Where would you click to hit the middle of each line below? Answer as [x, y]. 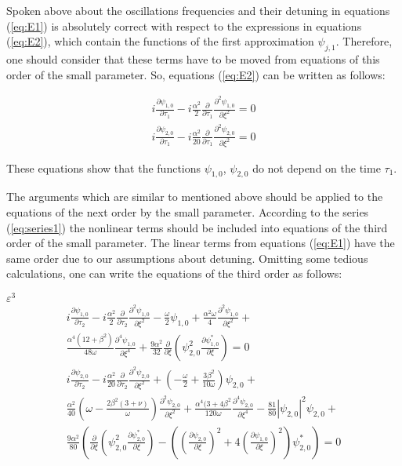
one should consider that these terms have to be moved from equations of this [193, 58]
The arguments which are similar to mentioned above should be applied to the [195, 197]
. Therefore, [364, 41]
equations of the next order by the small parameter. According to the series [188, 212]
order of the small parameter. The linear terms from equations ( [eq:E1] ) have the [201, 243]
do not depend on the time [317, 167]
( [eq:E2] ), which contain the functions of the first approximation [160, 41]
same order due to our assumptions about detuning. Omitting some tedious [187, 258]
